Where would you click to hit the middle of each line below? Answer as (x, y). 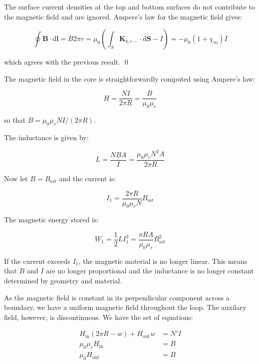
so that (15, 120)
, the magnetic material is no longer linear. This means (163, 261)
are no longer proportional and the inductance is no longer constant (150, 271)
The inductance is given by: (46, 137)
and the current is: (88, 178)
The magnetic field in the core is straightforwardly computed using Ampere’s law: (129, 78)
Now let (16, 178)
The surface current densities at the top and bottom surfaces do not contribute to (130, 7)
